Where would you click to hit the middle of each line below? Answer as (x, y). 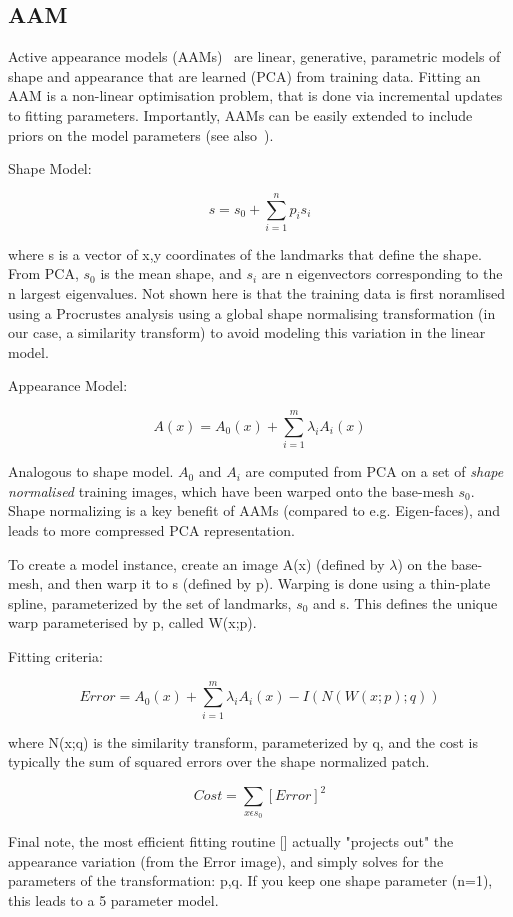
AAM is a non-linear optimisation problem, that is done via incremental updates (255, 95)
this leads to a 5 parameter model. (113, 899)
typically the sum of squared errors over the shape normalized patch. (219, 761)
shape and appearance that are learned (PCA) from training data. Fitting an (244, 75)
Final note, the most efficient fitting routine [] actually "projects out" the (231, 841)
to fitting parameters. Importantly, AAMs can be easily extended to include (240, 114)
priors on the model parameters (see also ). (141, 134)
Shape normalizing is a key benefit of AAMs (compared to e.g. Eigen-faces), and (254, 510)
